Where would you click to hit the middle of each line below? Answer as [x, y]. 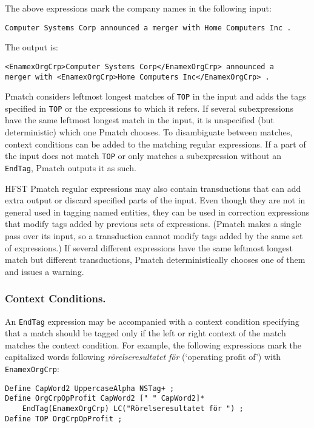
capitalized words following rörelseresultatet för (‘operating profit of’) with [143, 357]
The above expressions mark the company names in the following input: [138, 8]
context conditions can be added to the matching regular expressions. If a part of [155, 144]
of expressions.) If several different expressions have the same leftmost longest [149, 247]
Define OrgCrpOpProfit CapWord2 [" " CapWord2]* [105, 399]
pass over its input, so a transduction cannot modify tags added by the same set [154, 235]
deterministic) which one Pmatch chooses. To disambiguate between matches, [149, 132]
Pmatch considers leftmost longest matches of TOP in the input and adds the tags [155, 96]
